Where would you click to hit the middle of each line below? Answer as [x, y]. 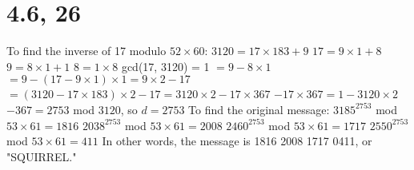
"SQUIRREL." [42, 156]
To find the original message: [259, 109]
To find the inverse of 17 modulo [86, 51]
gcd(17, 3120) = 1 [165, 66]
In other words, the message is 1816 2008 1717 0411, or [237, 141]
